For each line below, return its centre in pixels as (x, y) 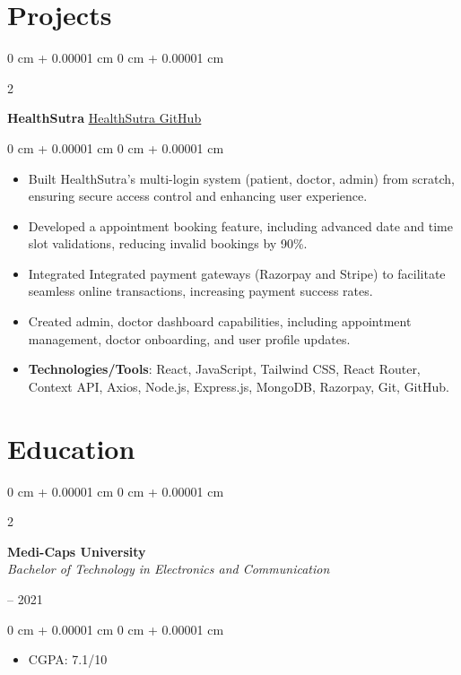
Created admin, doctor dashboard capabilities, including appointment (220, 321)
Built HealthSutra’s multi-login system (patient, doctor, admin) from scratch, (241, 178)
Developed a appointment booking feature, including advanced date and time (240, 225)
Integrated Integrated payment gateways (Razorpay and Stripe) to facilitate (237, 273)
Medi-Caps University (77, 551)
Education (71, 448)
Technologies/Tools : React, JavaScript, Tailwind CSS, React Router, (224, 369)
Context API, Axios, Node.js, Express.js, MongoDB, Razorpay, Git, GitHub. (239, 386)
